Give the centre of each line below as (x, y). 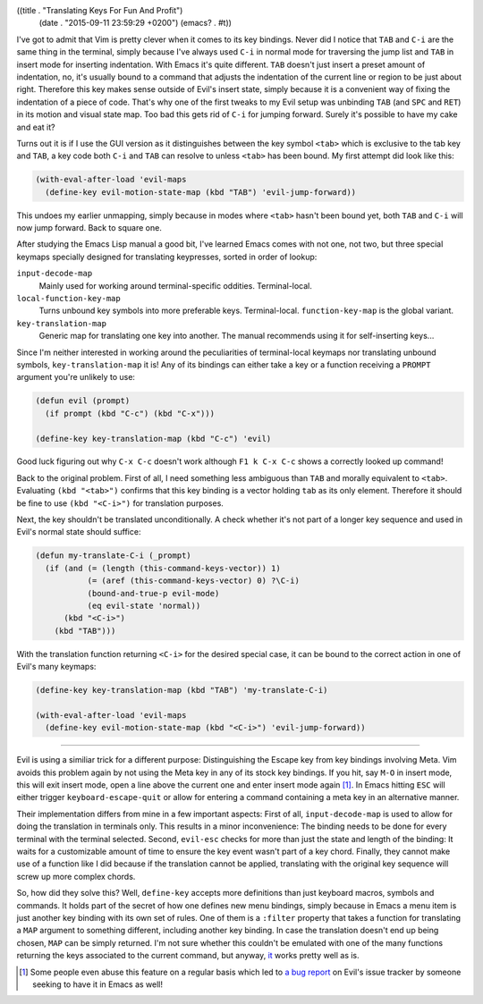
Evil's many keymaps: (56, 667)
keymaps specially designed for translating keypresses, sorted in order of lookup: (167, 257)
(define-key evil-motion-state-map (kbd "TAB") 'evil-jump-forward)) (201, 192)
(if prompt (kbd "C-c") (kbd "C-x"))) (130, 413)
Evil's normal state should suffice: (79, 532)
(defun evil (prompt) (83, 401)
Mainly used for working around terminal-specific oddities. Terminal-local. (176, 285)
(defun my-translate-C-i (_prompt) (113, 556)
